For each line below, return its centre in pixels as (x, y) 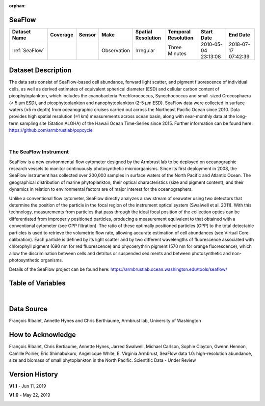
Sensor (87, 34)
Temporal (179, 31)
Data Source (28, 309)
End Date (239, 34)
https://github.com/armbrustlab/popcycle (51, 130)
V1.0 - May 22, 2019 (30, 395)
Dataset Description (40, 71)
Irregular (145, 50)
